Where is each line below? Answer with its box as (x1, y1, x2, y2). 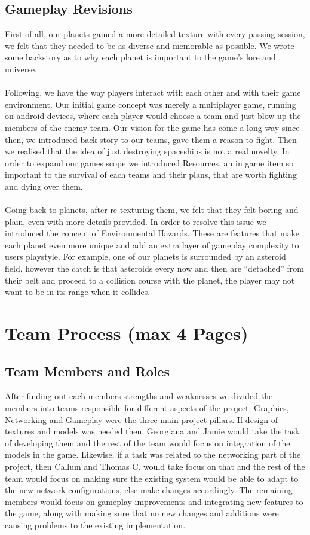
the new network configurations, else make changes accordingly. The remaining (5, 484, 293, 496)
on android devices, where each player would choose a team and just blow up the (5, 110, 301, 122)
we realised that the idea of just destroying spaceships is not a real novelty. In (5, 145, 290, 157)
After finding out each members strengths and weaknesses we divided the (5, 390, 273, 402)
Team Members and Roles (5, 361, 170, 380)
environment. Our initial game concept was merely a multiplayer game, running (5, 98, 296, 110)
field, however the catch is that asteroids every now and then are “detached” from (5, 262, 304, 275)
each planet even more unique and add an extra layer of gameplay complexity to (5, 238, 299, 251)
